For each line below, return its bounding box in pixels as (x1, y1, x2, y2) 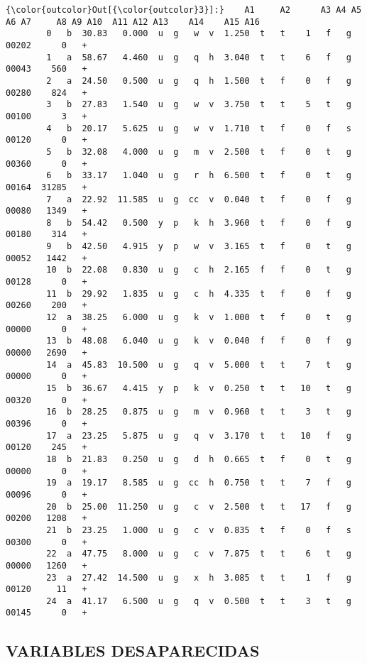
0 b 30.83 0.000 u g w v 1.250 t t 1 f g (46, 28, 351, 39)
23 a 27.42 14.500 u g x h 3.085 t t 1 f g (46, 572, 351, 583)
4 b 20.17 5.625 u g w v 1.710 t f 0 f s (46, 123, 351, 133)
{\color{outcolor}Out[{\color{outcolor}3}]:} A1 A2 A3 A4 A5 (6, 5, 362, 15)
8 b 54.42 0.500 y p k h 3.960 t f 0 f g (46, 217, 351, 228)
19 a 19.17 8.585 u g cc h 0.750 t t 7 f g (46, 478, 351, 488)
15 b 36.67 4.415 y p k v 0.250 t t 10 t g (46, 383, 351, 393)
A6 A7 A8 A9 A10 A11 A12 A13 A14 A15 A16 (6, 16, 260, 27)
